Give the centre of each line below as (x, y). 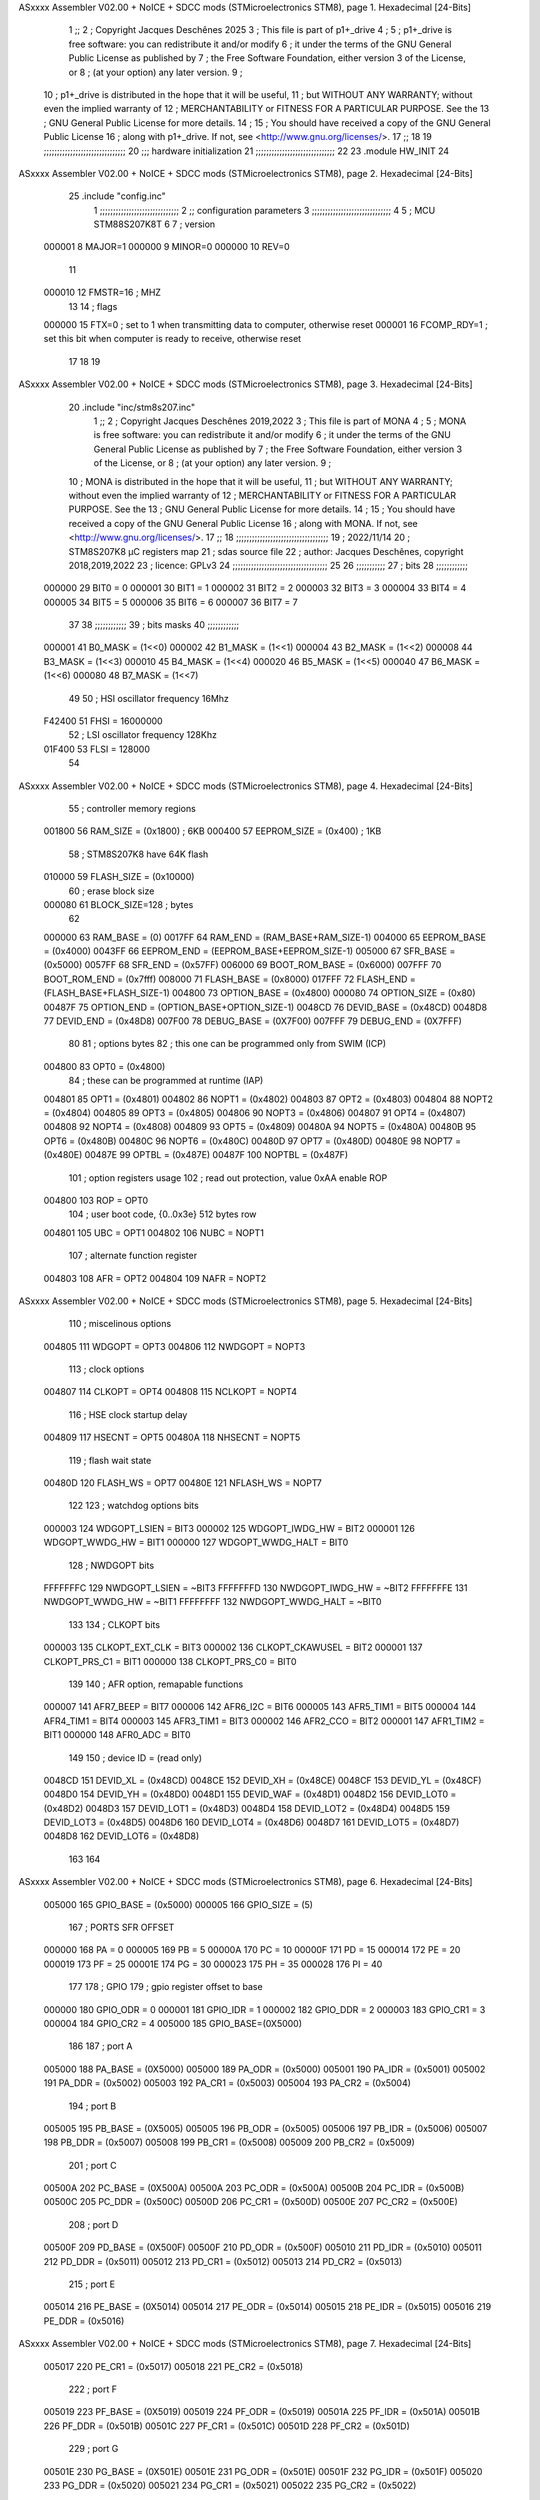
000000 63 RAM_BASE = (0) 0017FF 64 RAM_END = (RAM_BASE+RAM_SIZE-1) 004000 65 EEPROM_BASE (265, 937)
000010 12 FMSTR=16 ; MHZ (102, 292)
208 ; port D (93, 2224)
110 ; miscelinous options (120, 1324)
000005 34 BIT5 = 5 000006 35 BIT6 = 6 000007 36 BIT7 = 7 (171, 602)
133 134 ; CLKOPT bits (114, 1624)
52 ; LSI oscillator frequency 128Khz (142, 735)
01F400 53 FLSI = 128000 (96, 749)
